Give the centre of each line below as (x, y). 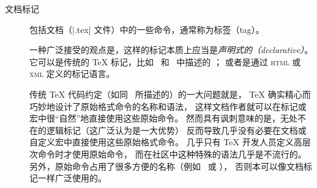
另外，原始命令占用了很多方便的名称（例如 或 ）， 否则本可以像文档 (166, 166)
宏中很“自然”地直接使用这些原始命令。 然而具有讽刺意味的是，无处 (163, 118)
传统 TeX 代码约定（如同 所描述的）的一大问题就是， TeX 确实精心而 (170, 94)
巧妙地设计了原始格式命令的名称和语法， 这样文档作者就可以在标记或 (168, 106)
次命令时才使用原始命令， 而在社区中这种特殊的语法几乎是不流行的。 (168, 154)
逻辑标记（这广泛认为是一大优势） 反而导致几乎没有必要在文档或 (176, 130)
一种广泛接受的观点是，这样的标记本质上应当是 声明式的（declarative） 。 (171, 50)
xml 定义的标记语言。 (72, 74)
